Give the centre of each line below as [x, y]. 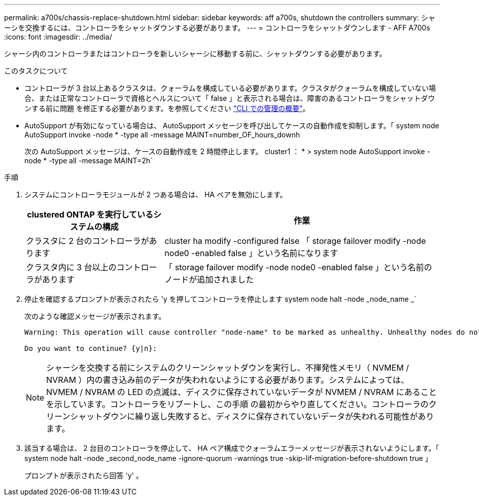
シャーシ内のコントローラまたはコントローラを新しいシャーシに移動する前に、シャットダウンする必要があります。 [195, 53]
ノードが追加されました [209, 279]
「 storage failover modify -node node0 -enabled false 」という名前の [298, 267]
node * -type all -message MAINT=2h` [89, 160]
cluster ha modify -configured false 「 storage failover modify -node [295, 241]
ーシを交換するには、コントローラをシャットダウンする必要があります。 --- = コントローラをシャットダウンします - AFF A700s [217, 28]
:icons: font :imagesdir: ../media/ [58, 37]
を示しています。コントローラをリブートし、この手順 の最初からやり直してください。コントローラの [237, 404]
